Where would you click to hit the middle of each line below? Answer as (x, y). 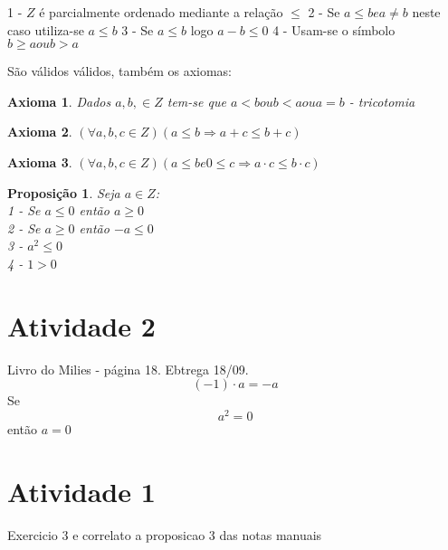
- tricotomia (382, 101)
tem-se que (196, 101)
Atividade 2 (81, 325)
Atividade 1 (81, 491)
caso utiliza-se (46, 29)
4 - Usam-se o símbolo (334, 29)
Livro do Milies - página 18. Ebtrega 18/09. (128, 369)
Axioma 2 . (40, 132)
